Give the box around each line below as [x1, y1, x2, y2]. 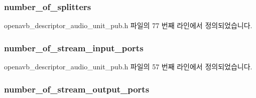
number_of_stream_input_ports [4, 41, 144, 54]
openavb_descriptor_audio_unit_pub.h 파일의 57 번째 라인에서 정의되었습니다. [4, 61, 252, 72]
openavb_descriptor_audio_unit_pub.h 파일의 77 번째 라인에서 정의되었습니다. [4, 20, 252, 31]
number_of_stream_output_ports [4, 82, 150, 95]
